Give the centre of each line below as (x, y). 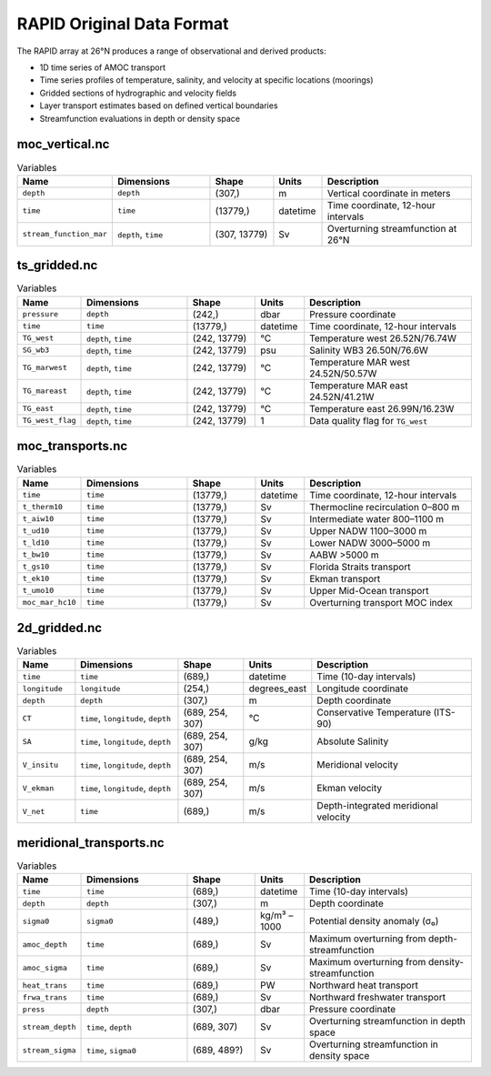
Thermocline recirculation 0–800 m (385, 507)
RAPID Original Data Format (123, 24)
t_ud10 (36, 531)
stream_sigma (49, 1050)
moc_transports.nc (72, 446)
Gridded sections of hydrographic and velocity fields (138, 93)
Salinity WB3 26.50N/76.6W (369, 350)
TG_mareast (45, 391)
